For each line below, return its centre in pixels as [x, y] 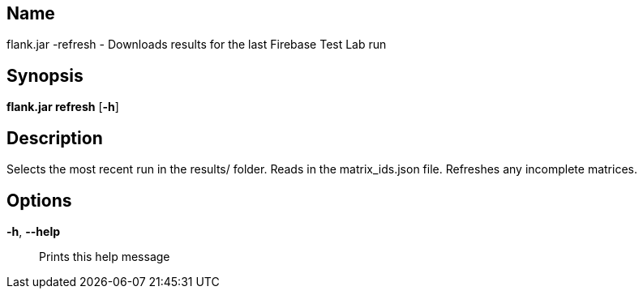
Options [39, 200]
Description [55, 138]
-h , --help [34, 231]
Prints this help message [105, 256]
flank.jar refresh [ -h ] [63, 107]
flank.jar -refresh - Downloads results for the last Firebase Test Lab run [197, 45]
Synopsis [45, 75]
